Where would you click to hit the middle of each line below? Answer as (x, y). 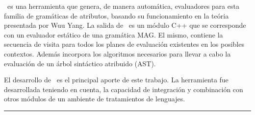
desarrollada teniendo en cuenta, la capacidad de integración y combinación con (124, 89)
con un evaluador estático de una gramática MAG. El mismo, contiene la (114, 34)
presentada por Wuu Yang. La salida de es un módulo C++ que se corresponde (125, 25)
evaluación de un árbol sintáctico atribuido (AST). (80, 63)
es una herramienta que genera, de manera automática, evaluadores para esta (123, 6)
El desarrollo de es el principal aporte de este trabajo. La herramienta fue (116, 80)
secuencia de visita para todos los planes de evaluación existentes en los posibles (124, 44)
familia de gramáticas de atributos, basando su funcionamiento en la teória (116, 15)
